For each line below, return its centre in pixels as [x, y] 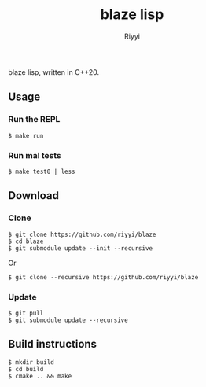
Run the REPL [34, 120]
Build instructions [52, 344]
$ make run [26, 135]
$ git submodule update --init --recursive [81, 248]
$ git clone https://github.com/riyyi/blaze [82, 234]
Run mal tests [35, 155]
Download [33, 195]
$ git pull [26, 313]
